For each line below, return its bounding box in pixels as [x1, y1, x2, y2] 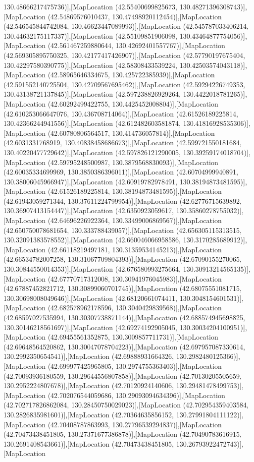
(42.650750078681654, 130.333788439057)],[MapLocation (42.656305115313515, [3, 225, 242, 235]
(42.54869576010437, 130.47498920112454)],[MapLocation [48, 11, 222, 21]
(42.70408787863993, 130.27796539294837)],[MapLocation [48, 419, 222, 429]
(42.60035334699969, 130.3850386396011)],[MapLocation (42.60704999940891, [3, 167, 238, 177]
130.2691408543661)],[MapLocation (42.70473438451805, [3, 438, 174, 449]
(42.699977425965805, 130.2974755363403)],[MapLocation [48, 360, 222, 371]
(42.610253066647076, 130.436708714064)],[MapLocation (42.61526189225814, [3, 108, 238, 118]
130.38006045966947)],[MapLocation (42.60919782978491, [3, 176, 178, 186]
